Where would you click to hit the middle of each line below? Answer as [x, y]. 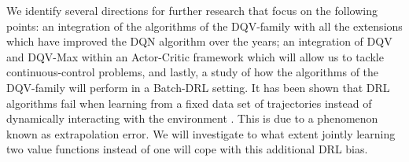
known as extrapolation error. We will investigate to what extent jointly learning [201, 133]
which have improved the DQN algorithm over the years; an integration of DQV [199, 41]
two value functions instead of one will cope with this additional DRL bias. [187, 149]
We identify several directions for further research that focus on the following [192, 10]
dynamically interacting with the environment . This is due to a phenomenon [192, 118]
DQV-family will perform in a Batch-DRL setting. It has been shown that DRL [198, 87]
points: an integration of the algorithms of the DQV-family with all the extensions [204, 26]
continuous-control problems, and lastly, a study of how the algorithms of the [193, 72]
